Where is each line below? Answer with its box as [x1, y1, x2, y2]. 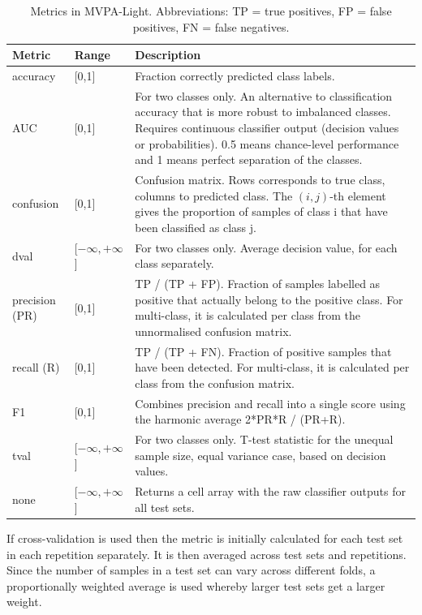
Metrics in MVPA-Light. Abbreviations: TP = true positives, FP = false [30, 2, 392, 19]
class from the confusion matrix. [135, 374, 295, 391]
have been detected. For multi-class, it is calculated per [135, 359, 410, 376]
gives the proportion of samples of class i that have [135, 203, 388, 220]
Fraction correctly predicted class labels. [135, 67, 335, 84]
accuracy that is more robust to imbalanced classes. [135, 103, 391, 120]
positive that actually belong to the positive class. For [135, 290, 403, 307]
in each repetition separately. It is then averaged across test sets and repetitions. [6, 545, 407, 562]
